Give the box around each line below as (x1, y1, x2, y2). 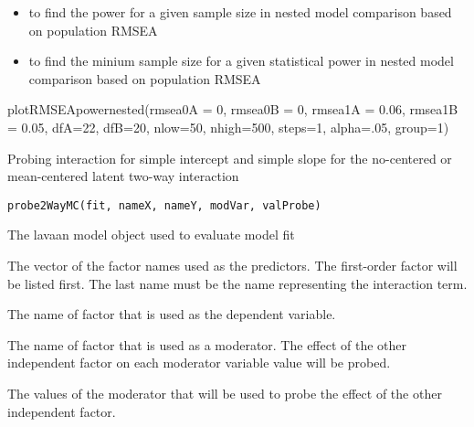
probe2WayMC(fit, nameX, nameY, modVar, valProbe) (7, 198, 321, 212)
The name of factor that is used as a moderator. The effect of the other (7, 335, 407, 354)
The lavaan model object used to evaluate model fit (7, 225, 295, 244)
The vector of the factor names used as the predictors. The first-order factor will (7, 256, 458, 274)
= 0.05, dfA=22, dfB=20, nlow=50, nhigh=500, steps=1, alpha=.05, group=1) (7, 117, 449, 136)
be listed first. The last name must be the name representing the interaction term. (7, 273, 468, 293)
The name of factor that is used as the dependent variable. (7, 304, 336, 324)
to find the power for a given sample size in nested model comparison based (28, 3, 452, 21)
